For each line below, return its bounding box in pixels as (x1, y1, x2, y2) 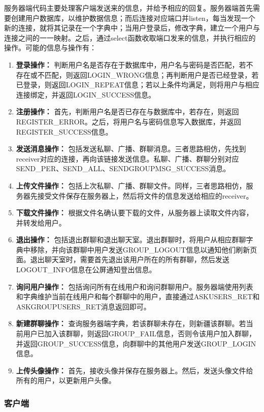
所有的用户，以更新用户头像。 (16, 375, 116, 386)
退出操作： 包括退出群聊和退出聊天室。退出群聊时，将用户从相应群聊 (16, 234, 246, 245)
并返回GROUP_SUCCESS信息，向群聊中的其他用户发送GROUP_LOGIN (16, 338, 256, 348)
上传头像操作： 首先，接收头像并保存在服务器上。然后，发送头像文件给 (16, 365, 253, 375)
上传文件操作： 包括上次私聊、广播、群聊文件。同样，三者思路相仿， (16, 180, 246, 191)
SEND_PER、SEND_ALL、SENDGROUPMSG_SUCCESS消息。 (16, 163, 230, 174)
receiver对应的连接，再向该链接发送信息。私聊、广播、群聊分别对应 (16, 153, 239, 164)
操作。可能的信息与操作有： (4, 42, 96, 53)
